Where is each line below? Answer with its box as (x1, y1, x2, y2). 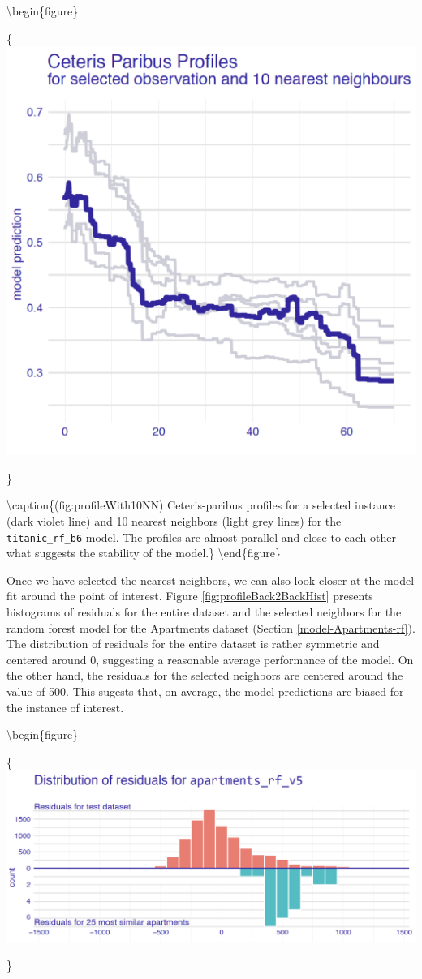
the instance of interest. (6, 698, 124, 715)
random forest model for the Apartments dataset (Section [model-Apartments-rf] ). (6, 619, 416, 636)
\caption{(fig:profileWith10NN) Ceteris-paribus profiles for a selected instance (6, 496, 395, 513)
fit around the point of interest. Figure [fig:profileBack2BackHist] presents (6, 587, 373, 604)
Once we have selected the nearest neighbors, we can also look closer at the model (6, 571, 415, 588)
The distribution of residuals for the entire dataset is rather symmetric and (6, 635, 380, 652)
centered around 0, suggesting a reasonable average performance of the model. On (6, 651, 414, 668)
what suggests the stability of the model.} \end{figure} (6, 544, 281, 561)
